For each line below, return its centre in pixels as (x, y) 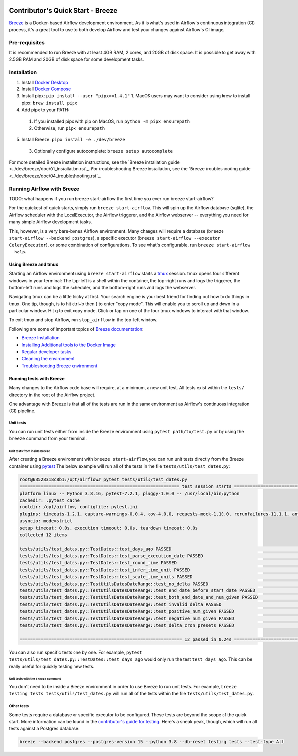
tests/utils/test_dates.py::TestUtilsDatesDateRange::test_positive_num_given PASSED (127, 612)
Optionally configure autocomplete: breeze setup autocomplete (104, 151)
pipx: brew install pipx (50, 103)
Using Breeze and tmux (34, 264)
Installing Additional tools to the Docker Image (69, 345)
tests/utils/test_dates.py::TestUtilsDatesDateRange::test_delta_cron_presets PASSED (127, 625)
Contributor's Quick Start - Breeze (63, 11)
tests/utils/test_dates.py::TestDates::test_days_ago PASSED (96, 549)
